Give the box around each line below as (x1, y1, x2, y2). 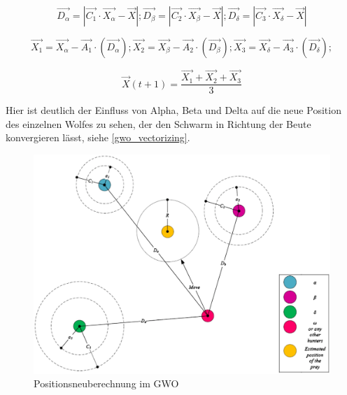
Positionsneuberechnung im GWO (34, 376, 179, 391)
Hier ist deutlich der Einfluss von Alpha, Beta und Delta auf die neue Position (6, 103, 341, 117)
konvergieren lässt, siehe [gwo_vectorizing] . (6, 130, 190, 145)
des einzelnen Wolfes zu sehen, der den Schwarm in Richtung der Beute (6, 116, 311, 131)
